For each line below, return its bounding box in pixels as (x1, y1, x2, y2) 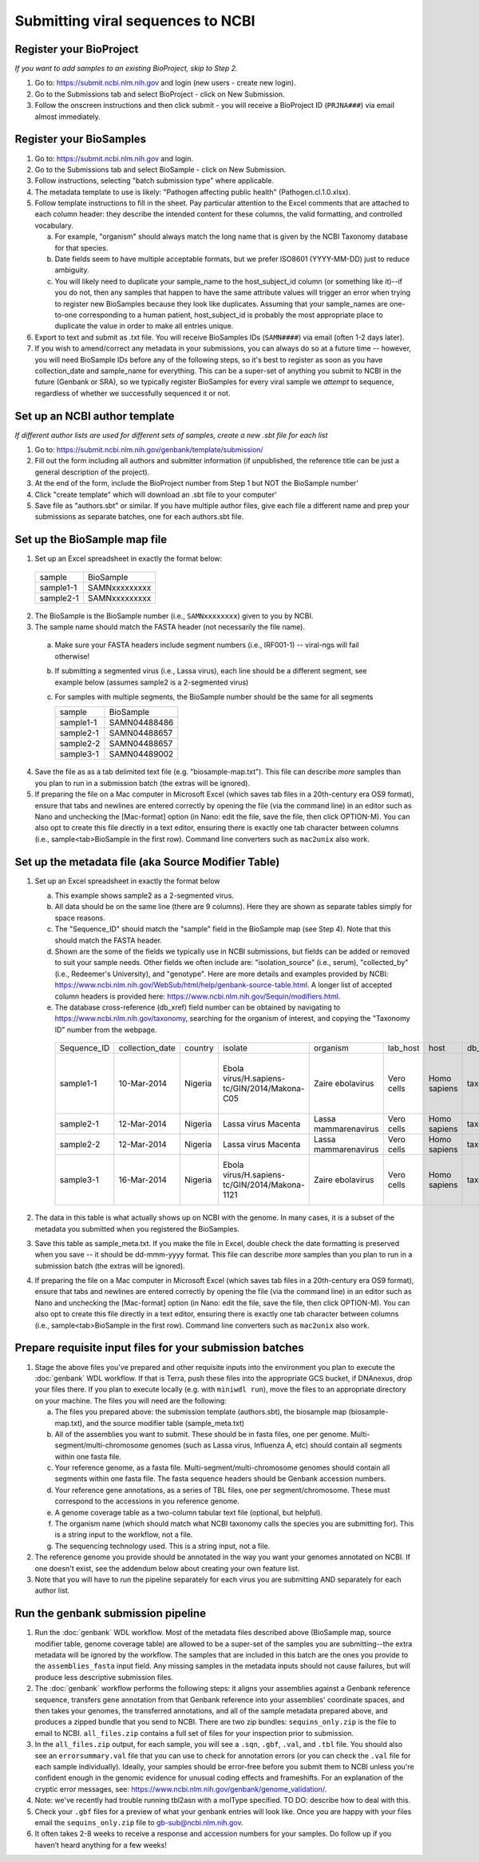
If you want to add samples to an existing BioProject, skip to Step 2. (14, 64, 239, 73)
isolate (222, 1042, 247, 1054)
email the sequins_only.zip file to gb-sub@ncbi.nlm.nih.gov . (34, 1817, 243, 1827)
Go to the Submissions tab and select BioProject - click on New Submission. (34, 89, 285, 99)
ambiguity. (54, 265, 89, 275)
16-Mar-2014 (118, 1174, 168, 1185)
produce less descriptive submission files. (34, 1672, 173, 1681)
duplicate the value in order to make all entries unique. (54, 321, 234, 331)
